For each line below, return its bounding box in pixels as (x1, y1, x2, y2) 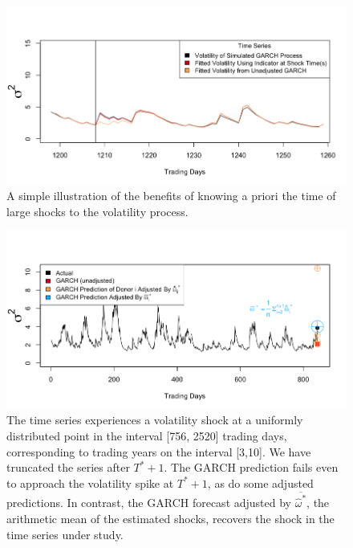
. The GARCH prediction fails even (164, 459, 339, 476)
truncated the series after (6, 459, 130, 476)
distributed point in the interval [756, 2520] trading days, (6, 427, 287, 444)
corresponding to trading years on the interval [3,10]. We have (6, 443, 311, 460)
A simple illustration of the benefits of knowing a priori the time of (6, 187, 336, 204)
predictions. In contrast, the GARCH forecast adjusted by (6, 494, 291, 511)
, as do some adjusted (207, 474, 314, 491)
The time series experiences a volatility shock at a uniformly (6, 411, 303, 428)
